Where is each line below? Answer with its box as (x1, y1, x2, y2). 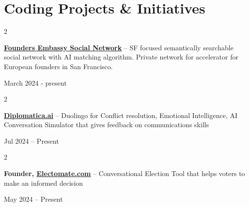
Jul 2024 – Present (4, 135, 59, 146)
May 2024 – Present (4, 194, 63, 204)
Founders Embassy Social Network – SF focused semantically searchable (4, 42, 233, 52)
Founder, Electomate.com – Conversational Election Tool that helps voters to (4, 168, 245, 178)
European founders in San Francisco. (4, 61, 113, 71)
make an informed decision (4, 177, 83, 188)
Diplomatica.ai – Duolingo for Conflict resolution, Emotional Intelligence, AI (4, 110, 238, 120)
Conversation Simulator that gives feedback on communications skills (4, 119, 209, 130)
